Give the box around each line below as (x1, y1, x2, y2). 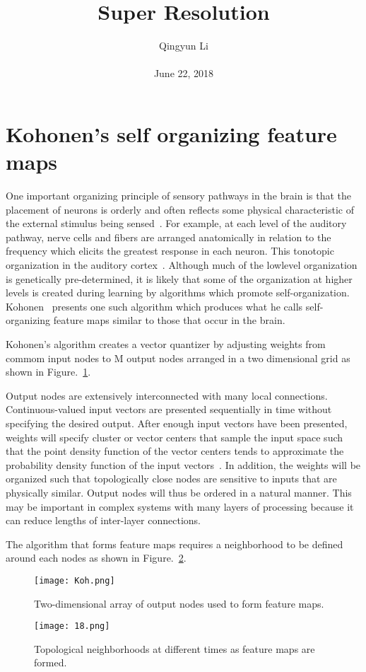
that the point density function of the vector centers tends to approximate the (6, 444, 344, 458)
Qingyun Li (159, 38, 208, 53)
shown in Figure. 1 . (6, 364, 91, 379)
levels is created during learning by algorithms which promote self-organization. (6, 285, 350, 300)
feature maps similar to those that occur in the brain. (53, 313, 285, 328)
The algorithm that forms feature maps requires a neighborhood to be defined (6, 536, 343, 551)
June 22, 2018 (153, 66, 214, 81)
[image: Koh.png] (34, 575, 115, 586)
